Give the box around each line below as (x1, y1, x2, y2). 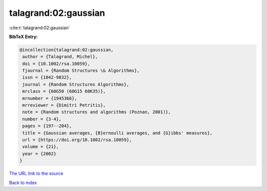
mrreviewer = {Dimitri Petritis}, (22, 102, 106, 108)
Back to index (9, 180, 37, 186)
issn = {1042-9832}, (22, 75, 72, 80)
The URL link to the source (9, 171, 64, 177)
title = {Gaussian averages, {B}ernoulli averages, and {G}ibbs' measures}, (22, 130, 213, 136)
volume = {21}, (22, 144, 59, 149)
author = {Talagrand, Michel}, (22, 54, 98, 59)
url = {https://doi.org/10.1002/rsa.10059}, (22, 137, 132, 143)
